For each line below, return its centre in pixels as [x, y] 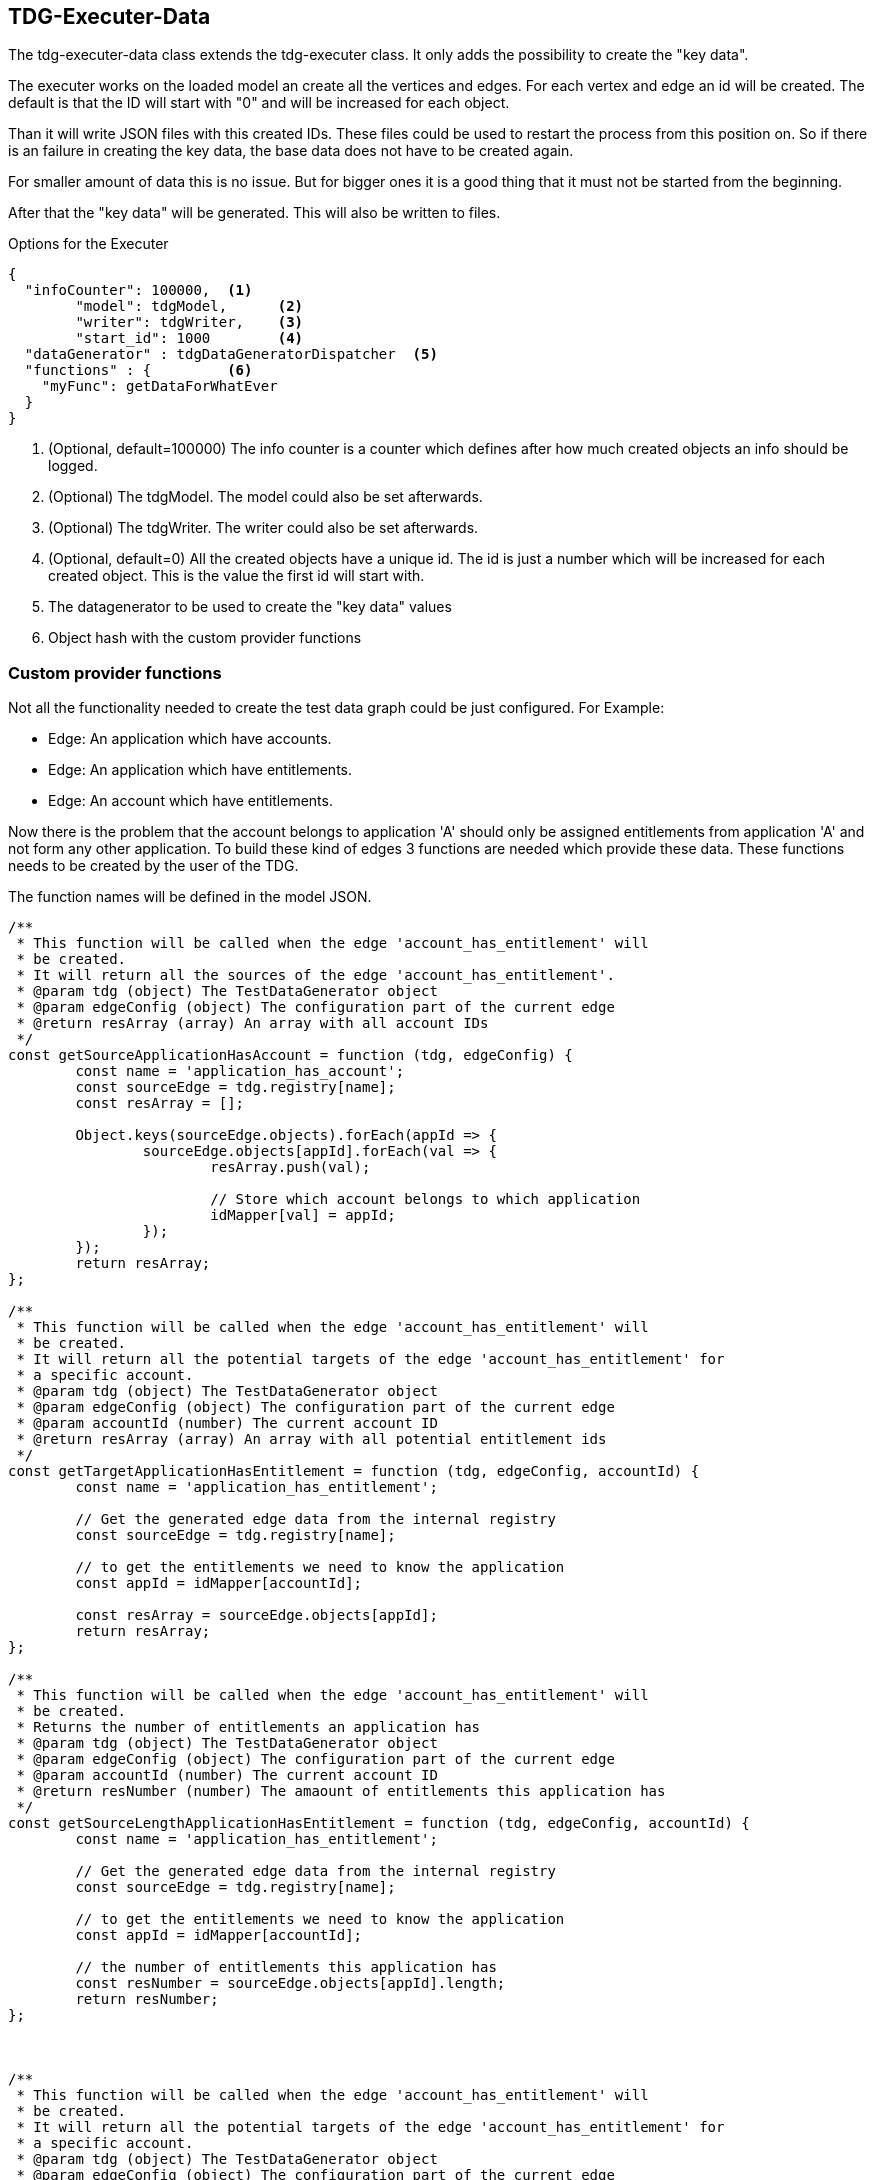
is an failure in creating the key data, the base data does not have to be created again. [291, 151]
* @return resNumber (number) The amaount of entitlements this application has [341, 1791]
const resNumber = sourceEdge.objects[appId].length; [290, 1983]
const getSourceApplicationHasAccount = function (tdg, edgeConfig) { [290, 1055]
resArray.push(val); [290, 1167]
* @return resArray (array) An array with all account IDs [252, 1023]
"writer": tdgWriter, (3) [189, 322]
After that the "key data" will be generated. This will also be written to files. [254, 213]
